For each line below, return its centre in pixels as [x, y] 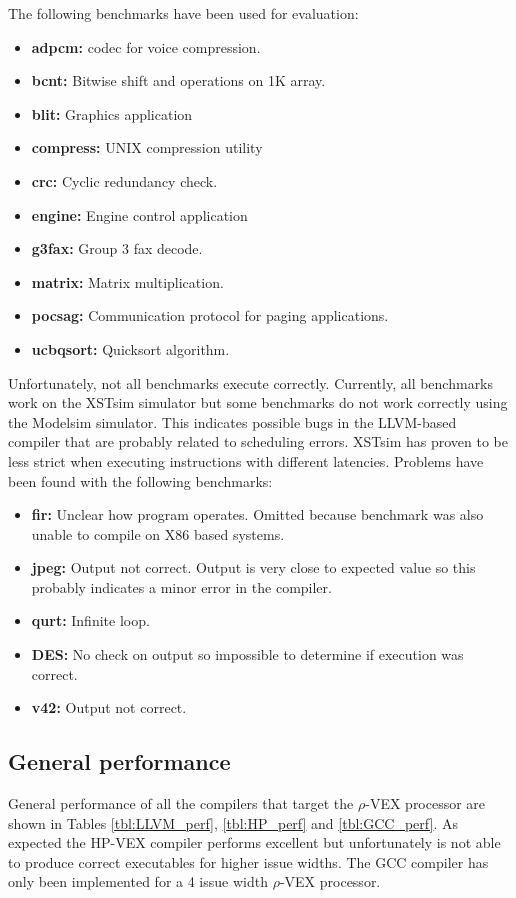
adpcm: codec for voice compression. [146, 46]
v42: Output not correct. [109, 707]
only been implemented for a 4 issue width [138, 881]
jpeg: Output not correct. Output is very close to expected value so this [253, 567]
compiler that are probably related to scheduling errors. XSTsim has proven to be [258, 441]
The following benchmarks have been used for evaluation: [183, 13]
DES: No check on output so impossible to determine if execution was [247, 654]
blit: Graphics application [112, 113]
